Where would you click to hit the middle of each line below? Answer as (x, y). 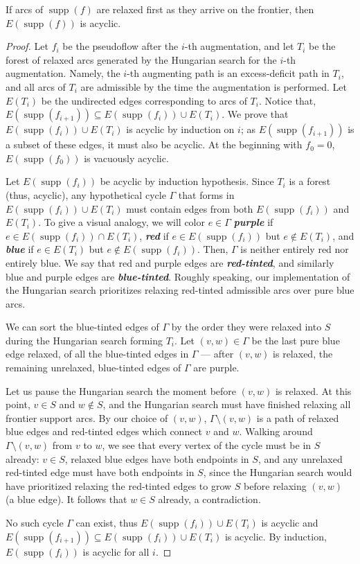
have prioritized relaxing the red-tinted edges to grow (119, 485)
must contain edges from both (190, 208)
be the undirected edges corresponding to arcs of (144, 100)
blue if (20, 249)
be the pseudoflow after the (120, 46)
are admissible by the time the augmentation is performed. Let (214, 86)
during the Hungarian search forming (84, 340)
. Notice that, (287, 100)
